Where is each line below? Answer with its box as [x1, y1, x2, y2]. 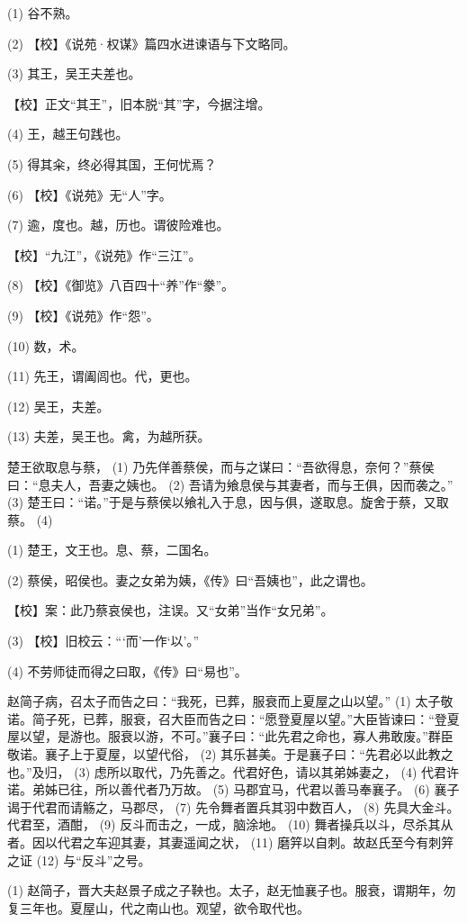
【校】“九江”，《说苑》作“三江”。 [7, 245, 202, 264]
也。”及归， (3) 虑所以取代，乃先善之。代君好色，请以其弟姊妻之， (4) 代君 [7, 762, 447, 781]
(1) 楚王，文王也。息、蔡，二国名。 [7, 540, 217, 559]
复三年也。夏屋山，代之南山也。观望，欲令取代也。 [7, 898, 310, 917]
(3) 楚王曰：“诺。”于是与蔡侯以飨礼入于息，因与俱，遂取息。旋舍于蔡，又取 [7, 493, 449, 511]
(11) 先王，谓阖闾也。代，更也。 [7, 366, 198, 385]
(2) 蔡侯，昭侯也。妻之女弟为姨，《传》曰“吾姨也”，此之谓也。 [7, 570, 373, 589]
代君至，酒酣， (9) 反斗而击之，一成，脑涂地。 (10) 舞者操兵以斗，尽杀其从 [7, 815, 454, 834]
